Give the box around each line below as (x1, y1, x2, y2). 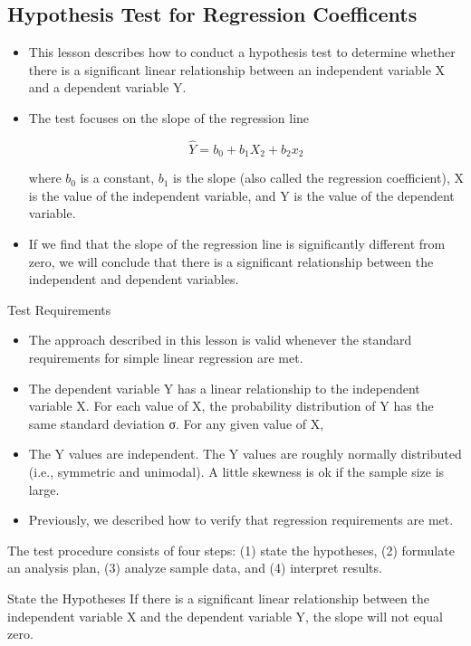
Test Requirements (7, 299, 111, 318)
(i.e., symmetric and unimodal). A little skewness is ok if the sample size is (28, 461, 445, 480)
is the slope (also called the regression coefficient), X (173, 168, 464, 187)
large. (28, 480, 60, 499)
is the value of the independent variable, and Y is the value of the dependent (28, 185, 455, 204)
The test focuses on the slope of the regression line (28, 108, 310, 127)
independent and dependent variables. (28, 270, 239, 289)
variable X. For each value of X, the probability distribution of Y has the (28, 396, 434, 415)
